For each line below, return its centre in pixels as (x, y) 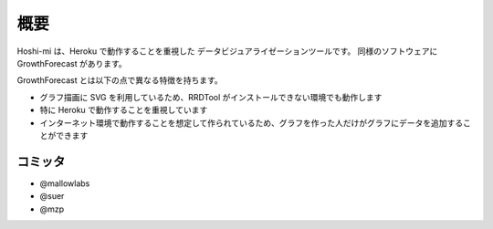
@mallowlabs (65, 183)
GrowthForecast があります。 (72, 63)
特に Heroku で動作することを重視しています (124, 110)
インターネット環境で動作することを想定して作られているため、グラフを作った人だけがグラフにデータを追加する (252, 122)
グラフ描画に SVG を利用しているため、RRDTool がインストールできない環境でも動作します (211, 97)
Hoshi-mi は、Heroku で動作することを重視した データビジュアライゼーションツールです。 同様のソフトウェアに (227, 51)
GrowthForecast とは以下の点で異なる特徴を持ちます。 (120, 80)
